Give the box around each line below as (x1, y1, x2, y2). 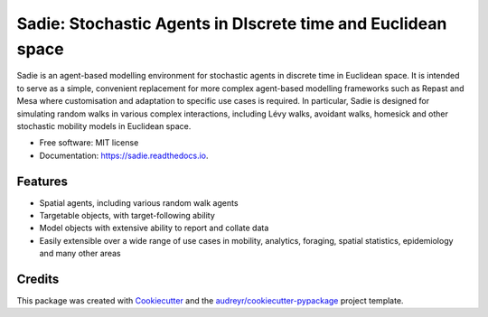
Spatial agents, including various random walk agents (39, 197, 239, 208)
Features (16, 173, 68, 189)
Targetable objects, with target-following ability (39, 210, 216, 220)
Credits (16, 271, 60, 286)
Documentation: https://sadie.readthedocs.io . (39, 150, 209, 161)
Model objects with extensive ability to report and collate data (39, 222, 269, 234)
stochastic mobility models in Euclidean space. (16, 120, 192, 131)
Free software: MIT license (39, 137, 139, 148)
